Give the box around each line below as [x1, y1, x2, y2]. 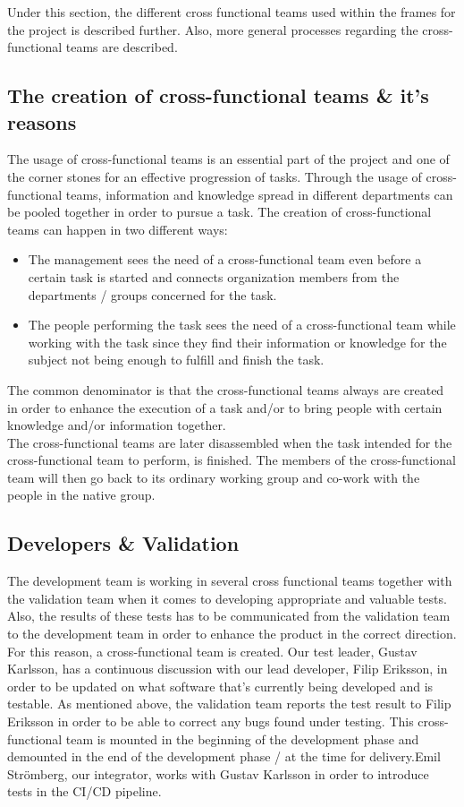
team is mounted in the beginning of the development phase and [65, 729, 419, 748]
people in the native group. [7, 485, 156, 504]
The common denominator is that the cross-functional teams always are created [7, 380, 444, 399]
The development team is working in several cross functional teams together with [7, 571, 452, 590]
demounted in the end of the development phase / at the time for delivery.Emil [7, 747, 441, 766]
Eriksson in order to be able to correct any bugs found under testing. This [7, 712, 414, 731]
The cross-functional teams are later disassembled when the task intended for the [7, 433, 452, 451]
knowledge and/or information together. [7, 416, 226, 434]
